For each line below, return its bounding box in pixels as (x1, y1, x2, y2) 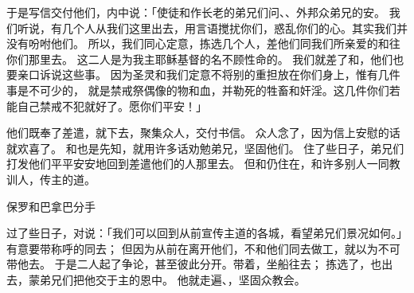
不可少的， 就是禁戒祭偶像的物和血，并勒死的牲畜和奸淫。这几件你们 (28, 81, 389, 98)
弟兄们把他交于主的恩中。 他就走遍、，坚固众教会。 (39, 271, 306, 287)
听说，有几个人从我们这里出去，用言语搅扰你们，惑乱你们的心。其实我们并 (17, 19, 408, 36)
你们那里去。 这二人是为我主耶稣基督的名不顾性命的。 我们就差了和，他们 (6, 50, 393, 67)
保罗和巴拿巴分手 (6, 197, 96, 214)
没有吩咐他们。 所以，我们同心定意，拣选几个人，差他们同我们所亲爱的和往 (6, 35, 400, 52)
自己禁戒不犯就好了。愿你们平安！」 (17, 97, 207, 114)
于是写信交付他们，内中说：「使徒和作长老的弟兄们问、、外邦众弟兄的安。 (6, 4, 385, 20)
